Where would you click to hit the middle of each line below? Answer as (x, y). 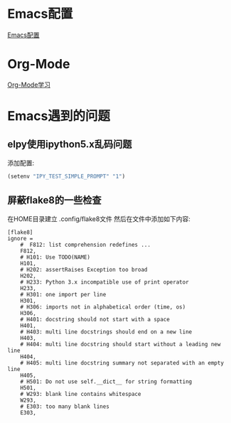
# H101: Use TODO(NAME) (55, 257)
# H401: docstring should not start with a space (95, 319)
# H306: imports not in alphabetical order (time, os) (103, 307)
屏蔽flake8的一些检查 (54, 200)
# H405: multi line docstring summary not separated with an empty (122, 363)
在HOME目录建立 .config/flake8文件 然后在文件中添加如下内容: (99, 219)
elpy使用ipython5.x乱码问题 (70, 145)
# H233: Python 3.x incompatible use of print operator (105, 282)
